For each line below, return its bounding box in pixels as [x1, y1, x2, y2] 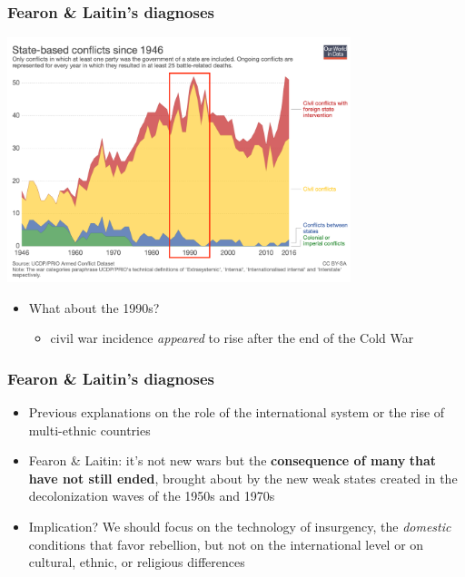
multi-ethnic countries [28, 420, 151, 439]
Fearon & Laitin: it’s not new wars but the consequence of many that [28, 451, 437, 470]
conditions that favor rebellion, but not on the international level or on [28, 534, 424, 553]
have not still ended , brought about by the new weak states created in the [28, 468, 458, 487]
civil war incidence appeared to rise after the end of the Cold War [50, 328, 414, 347]
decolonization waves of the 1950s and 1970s [28, 486, 275, 505]
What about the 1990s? [28, 298, 160, 317]
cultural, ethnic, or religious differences [28, 553, 245, 572]
